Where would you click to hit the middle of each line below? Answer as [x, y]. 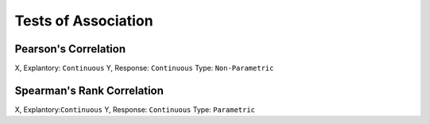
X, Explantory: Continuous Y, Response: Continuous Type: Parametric [135, 109]
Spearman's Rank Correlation [89, 90]
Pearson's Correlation [70, 49]
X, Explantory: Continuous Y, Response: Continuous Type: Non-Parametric [144, 68]
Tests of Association [84, 21]
